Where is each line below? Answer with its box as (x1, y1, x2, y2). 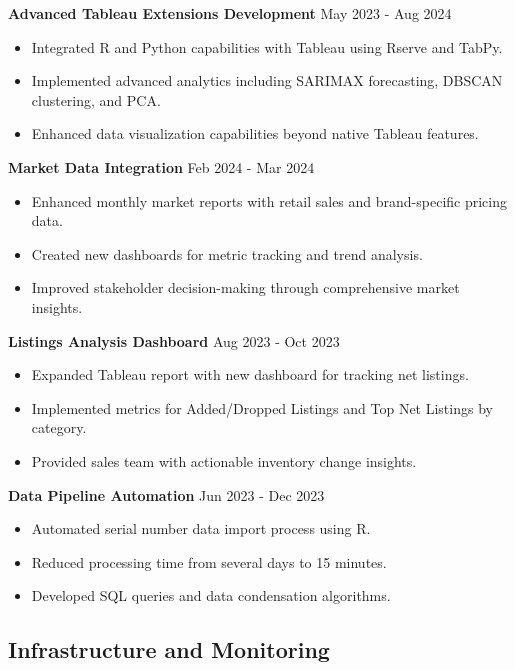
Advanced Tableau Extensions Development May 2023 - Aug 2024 (8, 3, 452, 23)
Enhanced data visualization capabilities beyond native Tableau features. (31, 123, 479, 144)
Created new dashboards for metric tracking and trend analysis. (31, 243, 423, 264)
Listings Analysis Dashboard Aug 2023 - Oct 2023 (8, 330, 340, 351)
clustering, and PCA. (31, 89, 161, 110)
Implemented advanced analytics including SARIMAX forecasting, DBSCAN (31, 70, 503, 91)
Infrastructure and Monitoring (8, 634, 330, 665)
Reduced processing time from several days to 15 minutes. (31, 551, 387, 572)
